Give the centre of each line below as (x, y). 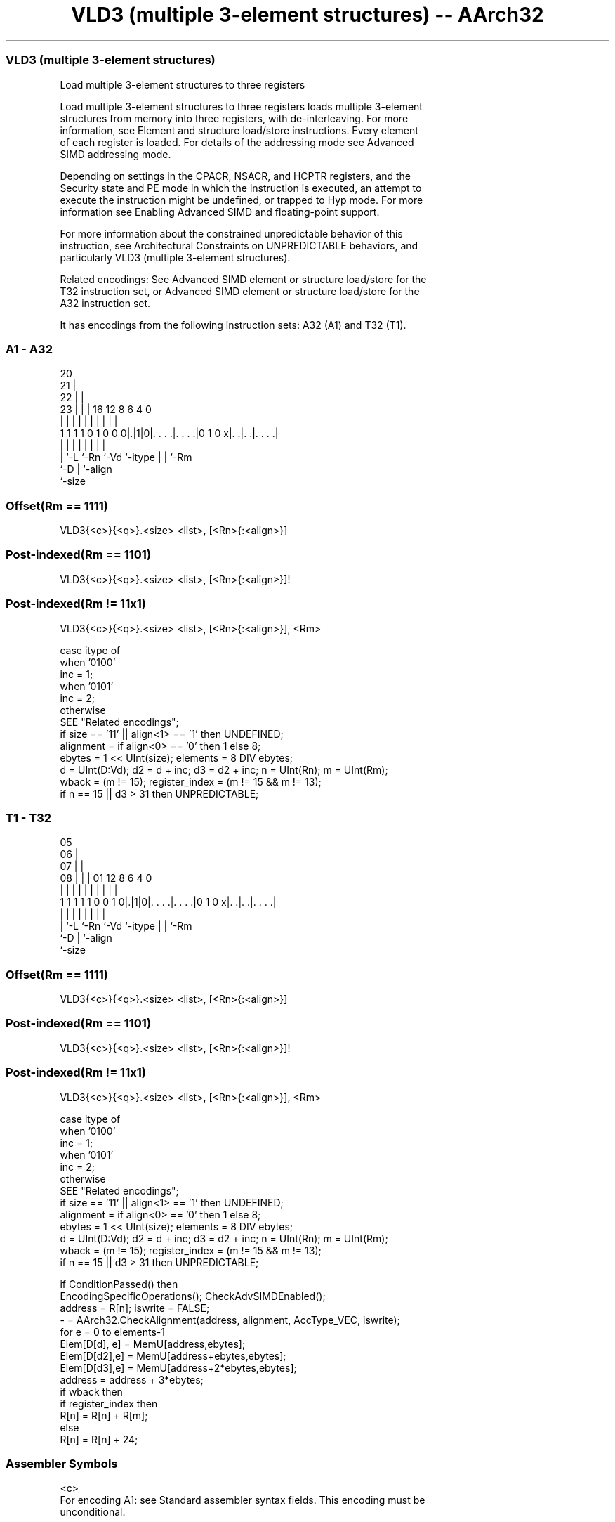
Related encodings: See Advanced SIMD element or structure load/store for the (243, 279)
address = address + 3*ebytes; (132, 1379)
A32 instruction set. (105, 303)
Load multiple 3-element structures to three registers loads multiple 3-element (241, 106)
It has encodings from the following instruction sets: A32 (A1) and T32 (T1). (233, 325)
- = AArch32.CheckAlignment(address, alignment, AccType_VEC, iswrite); (230, 1320)
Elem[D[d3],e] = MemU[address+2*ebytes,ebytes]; (178, 1367)
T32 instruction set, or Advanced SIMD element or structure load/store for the (240, 291)
